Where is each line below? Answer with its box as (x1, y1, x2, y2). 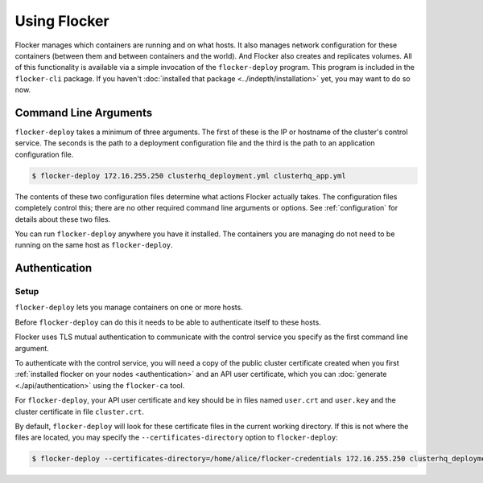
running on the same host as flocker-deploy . (14, 240, 173, 250)
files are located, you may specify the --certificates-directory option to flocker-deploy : (14, 432, 338, 442)
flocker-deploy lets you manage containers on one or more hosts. (14, 302, 243, 313)
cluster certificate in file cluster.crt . (14, 407, 145, 416)
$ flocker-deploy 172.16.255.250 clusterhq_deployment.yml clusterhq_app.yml (31, 171, 346, 180)
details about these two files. (14, 214, 111, 224)
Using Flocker (14, 12, 109, 30)
